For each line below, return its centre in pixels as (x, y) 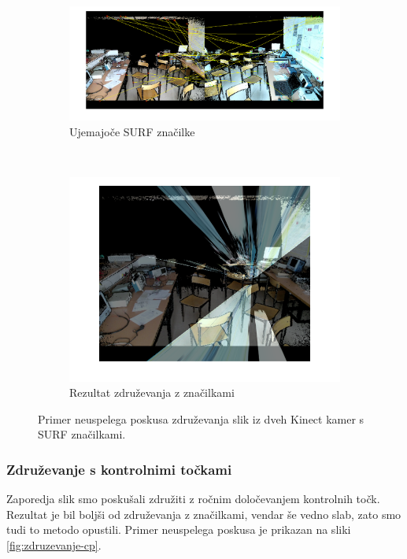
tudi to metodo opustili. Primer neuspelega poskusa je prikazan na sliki (179, 529)
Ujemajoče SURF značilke (132, 132)
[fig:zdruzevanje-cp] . (54, 545)
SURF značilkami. (82, 434)
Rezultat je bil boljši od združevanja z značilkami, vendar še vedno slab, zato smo (204, 514)
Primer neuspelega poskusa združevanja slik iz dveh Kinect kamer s (201, 418)
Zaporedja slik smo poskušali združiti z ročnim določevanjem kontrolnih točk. (193, 499)
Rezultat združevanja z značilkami (152, 392)
